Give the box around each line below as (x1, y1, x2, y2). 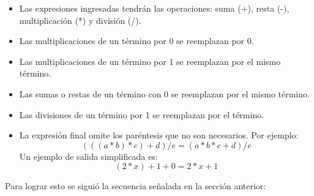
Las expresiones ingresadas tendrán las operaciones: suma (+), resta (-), (19, 2, 290, 14)
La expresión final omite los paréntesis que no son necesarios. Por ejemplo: (19, 129, 299, 141)
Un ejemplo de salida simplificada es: (19, 149, 158, 162)
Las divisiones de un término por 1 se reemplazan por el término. (19, 108, 264, 121)
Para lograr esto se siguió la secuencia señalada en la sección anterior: (5, 179, 266, 192)
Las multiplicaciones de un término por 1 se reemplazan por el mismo (19, 55, 281, 67)
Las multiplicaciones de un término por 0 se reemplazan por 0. (19, 34, 254, 47)
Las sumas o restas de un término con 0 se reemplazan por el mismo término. (19, 87, 310, 100)
